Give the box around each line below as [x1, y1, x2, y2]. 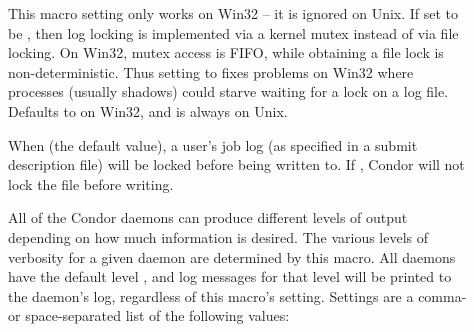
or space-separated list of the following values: [8, 305, 290, 326]
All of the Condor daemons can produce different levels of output [8, 207, 408, 228]
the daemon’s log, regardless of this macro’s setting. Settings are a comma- [8, 285, 467, 306]
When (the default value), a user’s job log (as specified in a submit [8, 134, 418, 155]
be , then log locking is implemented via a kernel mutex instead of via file [8, 22, 459, 43]
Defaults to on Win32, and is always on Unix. [8, 100, 288, 121]
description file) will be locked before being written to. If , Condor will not [8, 154, 465, 175]
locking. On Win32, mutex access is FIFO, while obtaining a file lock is [8, 42, 444, 63]
